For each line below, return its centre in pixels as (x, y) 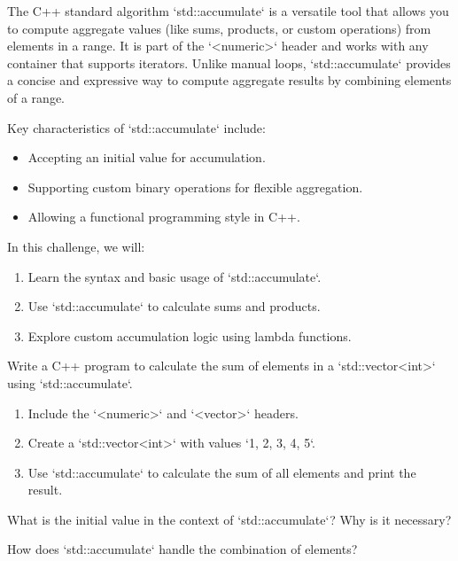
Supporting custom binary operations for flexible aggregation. (195, 187)
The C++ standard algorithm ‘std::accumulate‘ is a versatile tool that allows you (228, 11)
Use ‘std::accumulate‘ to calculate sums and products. (174, 306)
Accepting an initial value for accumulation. (147, 157)
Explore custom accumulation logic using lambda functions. (190, 335)
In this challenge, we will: (76, 246)
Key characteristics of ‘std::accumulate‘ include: (136, 127)
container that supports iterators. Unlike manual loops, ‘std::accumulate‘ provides (229, 62)
